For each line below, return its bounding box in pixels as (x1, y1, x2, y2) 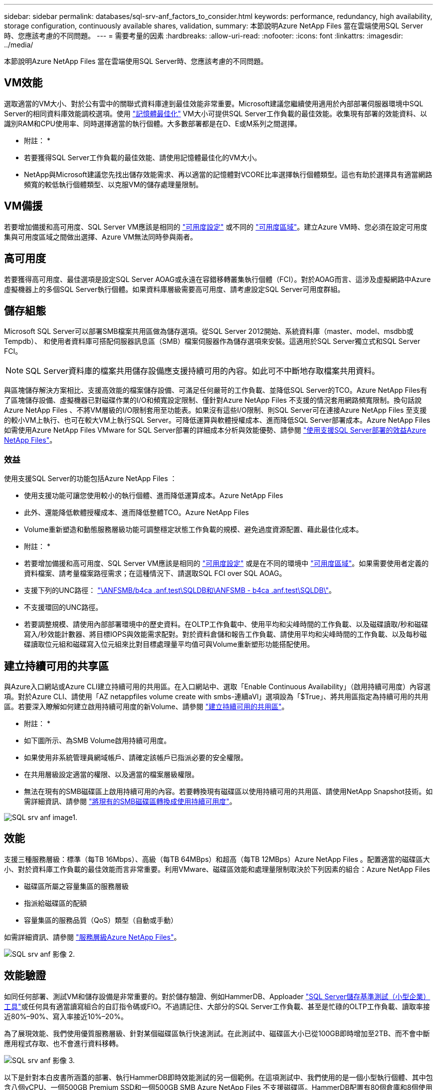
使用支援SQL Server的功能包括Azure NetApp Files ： (4, 474, 177, 483)
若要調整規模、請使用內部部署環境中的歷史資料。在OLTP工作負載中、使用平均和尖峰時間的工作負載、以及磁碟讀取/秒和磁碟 (24, 620, 429, 629)
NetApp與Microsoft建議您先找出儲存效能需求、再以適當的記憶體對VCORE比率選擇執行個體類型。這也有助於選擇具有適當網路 (24, 170, 433, 179)
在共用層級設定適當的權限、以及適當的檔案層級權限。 (24, 770, 199, 779)
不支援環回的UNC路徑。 (24, 603, 103, 612)
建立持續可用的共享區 (4, 659, 109, 672)
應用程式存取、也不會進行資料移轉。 (4, 1039, 123, 1048)
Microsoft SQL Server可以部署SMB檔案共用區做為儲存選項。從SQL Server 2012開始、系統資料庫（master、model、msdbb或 (4, 327, 414, 336)
